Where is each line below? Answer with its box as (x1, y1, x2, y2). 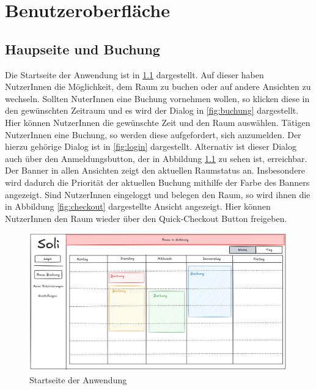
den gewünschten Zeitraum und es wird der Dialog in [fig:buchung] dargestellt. (5, 104, 299, 117)
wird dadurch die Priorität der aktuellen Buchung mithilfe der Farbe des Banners (5, 175, 310, 188)
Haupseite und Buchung (5, 39, 160, 58)
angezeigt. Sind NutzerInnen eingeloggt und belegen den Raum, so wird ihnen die (5, 188, 310, 201)
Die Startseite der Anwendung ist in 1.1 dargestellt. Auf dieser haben (5, 68, 264, 81)
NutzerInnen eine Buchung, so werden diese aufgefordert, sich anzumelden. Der (5, 128, 301, 141)
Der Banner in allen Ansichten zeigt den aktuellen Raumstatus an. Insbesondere (5, 164, 306, 177)
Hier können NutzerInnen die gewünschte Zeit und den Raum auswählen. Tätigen (5, 116, 310, 128)
